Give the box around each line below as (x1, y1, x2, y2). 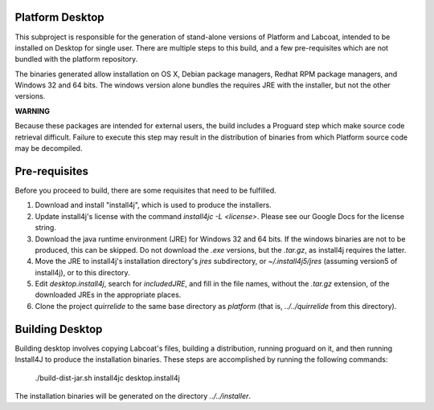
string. (35, 223, 56, 233)
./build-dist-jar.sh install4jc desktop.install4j (35, 373, 180, 383)
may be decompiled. (14, 144, 83, 153)
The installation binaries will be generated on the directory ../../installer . (14, 391, 252, 400)
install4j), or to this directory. (35, 267, 130, 277)
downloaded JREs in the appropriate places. (35, 290, 182, 300)
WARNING (14, 106, 50, 116)
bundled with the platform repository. (14, 55, 138, 64)
